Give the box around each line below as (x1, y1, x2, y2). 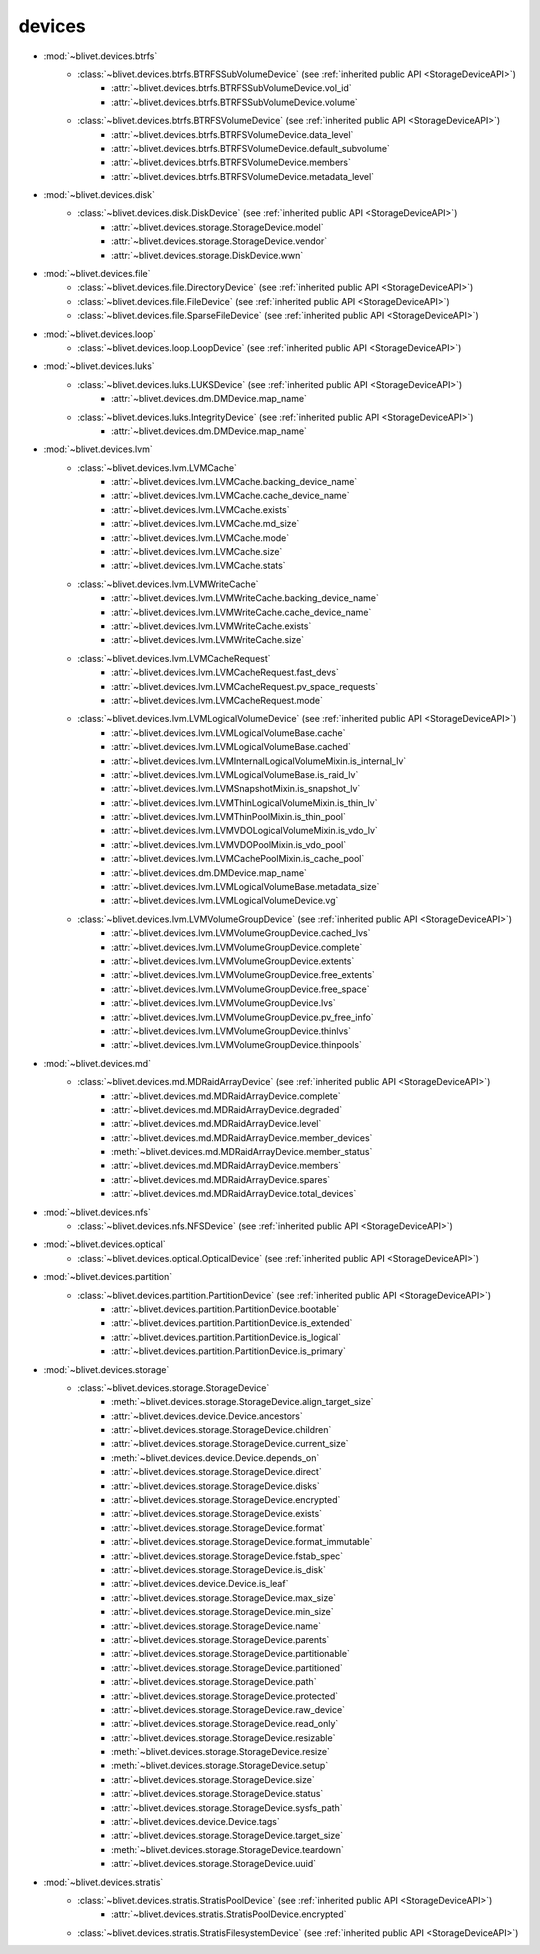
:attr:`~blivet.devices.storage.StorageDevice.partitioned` (111, 1661, 344, 1674)
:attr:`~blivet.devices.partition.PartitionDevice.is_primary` (111, 1345, 347, 1357)
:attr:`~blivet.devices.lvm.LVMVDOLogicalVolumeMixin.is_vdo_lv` (111, 825, 379, 837)
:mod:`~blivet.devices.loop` (43, 328, 157, 340)
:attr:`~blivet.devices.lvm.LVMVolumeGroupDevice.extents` (111, 955, 355, 967)
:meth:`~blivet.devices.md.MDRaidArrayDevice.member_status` (111, 1146, 373, 1158)
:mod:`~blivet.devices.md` (43, 1057, 152, 1069)
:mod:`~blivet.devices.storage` (43, 1363, 170, 1375)
